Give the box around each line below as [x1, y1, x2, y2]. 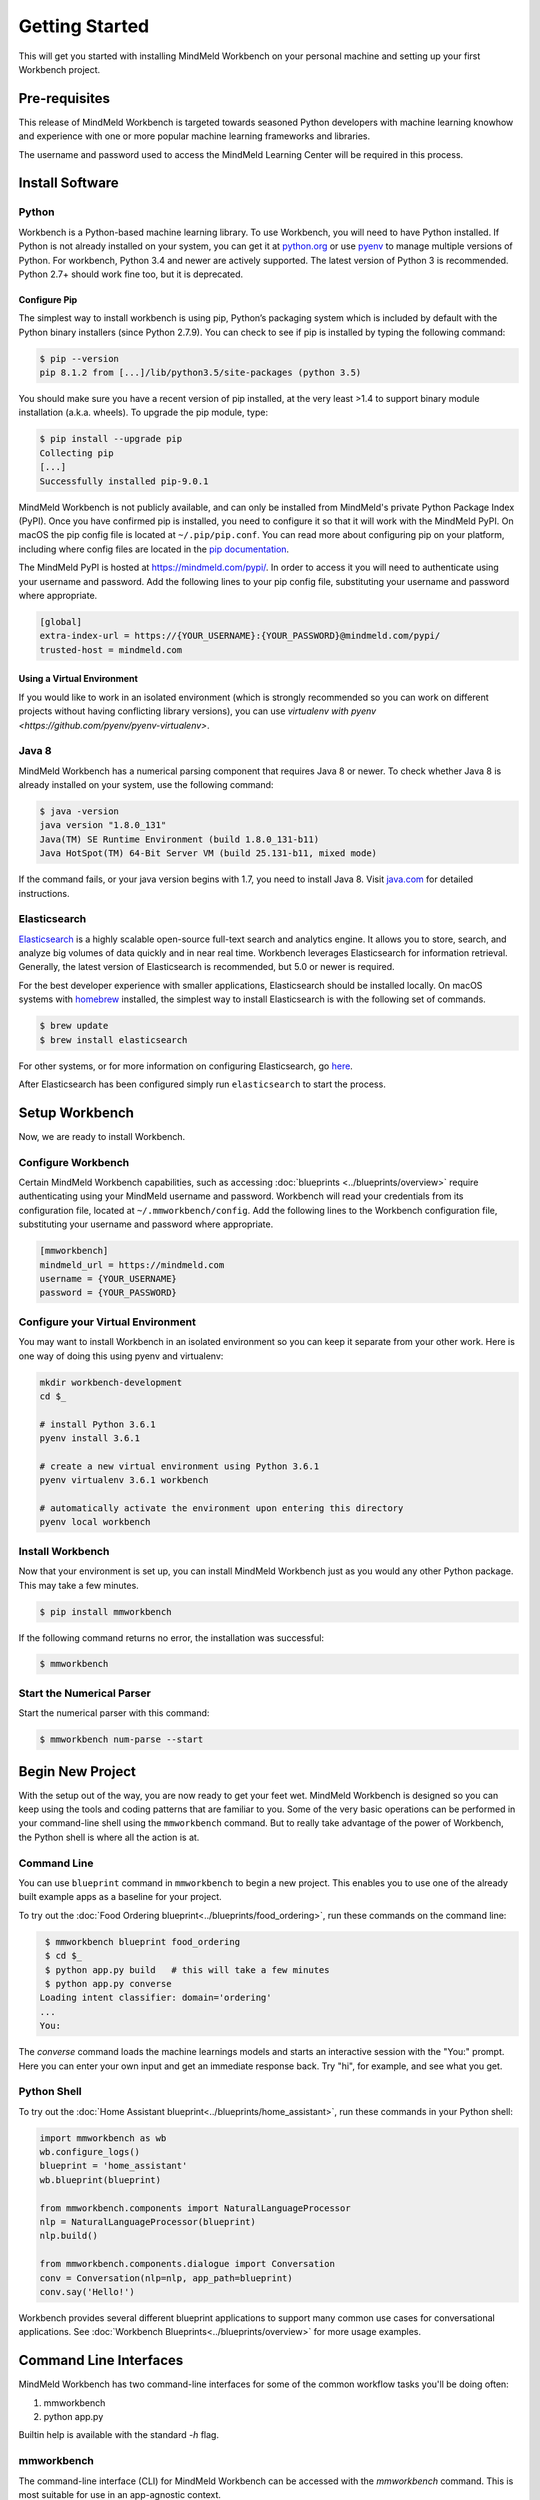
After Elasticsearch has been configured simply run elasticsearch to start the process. [18, 1078, 387, 1090]
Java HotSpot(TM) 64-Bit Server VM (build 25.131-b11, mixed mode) [39, 848, 378, 859]
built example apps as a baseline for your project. [18, 1891, 222, 1903]
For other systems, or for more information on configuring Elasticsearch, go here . [18, 1060, 354, 1072]
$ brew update [39, 1020, 109, 1032]
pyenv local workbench [39, 1516, 151, 1528]
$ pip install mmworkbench [39, 1606, 172, 1617]
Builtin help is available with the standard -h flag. [18, 2429, 220, 2441]
